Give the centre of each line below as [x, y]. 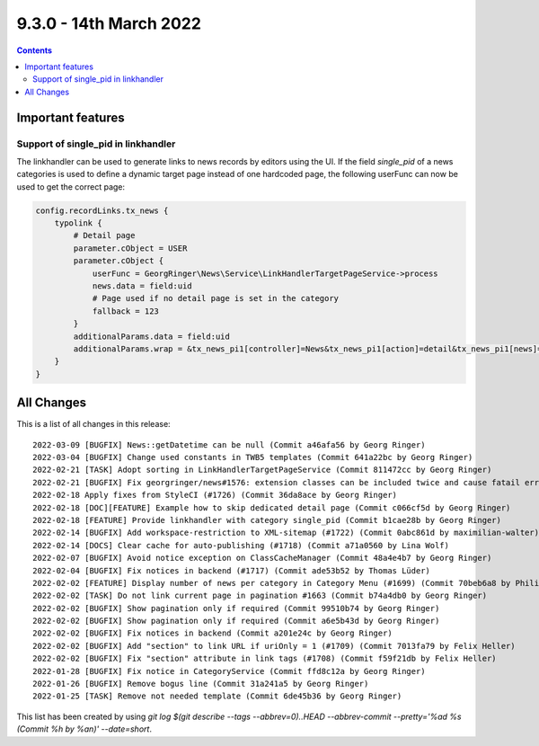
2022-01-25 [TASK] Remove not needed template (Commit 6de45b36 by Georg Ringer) [217, 696]
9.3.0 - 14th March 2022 [109, 23]
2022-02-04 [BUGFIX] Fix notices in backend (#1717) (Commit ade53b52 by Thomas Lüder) [232, 570]
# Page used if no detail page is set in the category [216, 298]
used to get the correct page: [71, 186]
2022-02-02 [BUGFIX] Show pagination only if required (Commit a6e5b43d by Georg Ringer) [236, 621]
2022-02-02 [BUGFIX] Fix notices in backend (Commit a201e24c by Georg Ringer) [212, 633]
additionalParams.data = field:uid [152, 336]
